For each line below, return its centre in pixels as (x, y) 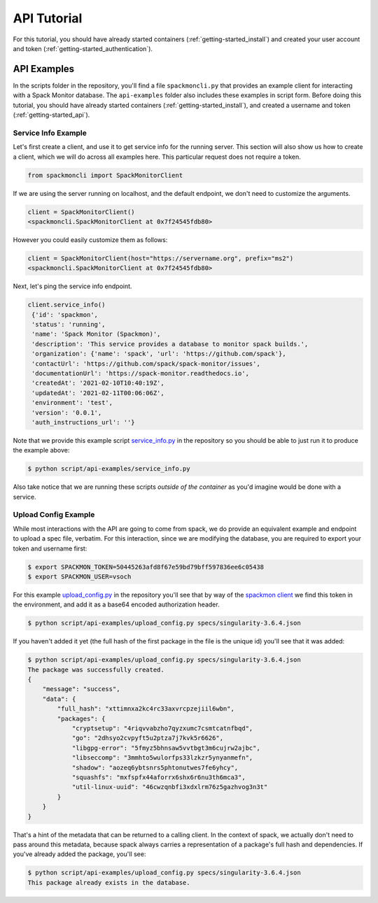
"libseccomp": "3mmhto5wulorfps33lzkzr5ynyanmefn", (162, 758)
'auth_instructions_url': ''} (84, 422)
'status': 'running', (69, 324)
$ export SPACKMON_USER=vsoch (79, 576)
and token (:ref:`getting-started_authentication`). (83, 48)
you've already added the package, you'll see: (79, 854)
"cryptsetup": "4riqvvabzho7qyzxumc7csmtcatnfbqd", (162, 728)
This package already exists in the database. (109, 882)
